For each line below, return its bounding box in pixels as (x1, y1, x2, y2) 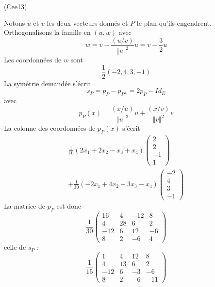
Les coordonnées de (4, 55, 62, 65)
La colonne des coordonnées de (4, 123, 96, 133)
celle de (4, 242, 26, 252)
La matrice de (4, 201, 45, 211)
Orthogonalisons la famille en (4, 27, 91, 37)
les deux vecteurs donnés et (47, 17, 128, 28)
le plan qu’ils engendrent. (136, 17, 212, 28)
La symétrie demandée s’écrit (4, 78, 91, 88)
